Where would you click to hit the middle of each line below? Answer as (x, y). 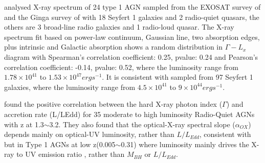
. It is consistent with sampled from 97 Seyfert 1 (178, 77)
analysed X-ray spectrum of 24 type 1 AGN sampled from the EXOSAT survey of (132, 7)
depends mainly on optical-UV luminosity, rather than (89, 134)
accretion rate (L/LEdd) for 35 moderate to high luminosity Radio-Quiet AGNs (129, 114)
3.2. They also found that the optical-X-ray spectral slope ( (142, 124)
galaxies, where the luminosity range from (70, 87)
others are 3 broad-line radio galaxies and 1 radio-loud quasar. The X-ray (119, 27)
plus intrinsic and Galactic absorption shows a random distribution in (113, 47)
